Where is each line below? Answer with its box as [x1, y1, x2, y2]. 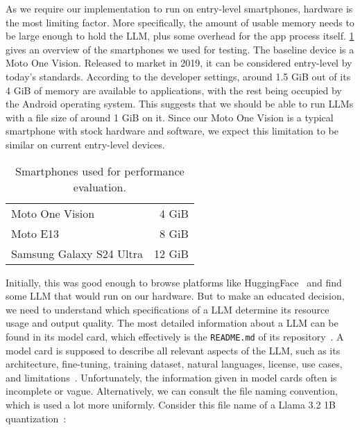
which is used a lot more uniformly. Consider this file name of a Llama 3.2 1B [6, 397, 336, 411]
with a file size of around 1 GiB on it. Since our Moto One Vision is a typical [6, 110, 334, 124]
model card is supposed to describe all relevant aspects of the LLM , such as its [6, 343, 341, 357]
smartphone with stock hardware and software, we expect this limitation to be [6, 123, 338, 138]
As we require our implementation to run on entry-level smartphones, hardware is [6, 1, 353, 15]
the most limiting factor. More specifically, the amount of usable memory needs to [6, 15, 354, 29]
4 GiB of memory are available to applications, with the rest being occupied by [6, 83, 342, 97]
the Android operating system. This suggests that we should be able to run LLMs [6, 96, 354, 111]
